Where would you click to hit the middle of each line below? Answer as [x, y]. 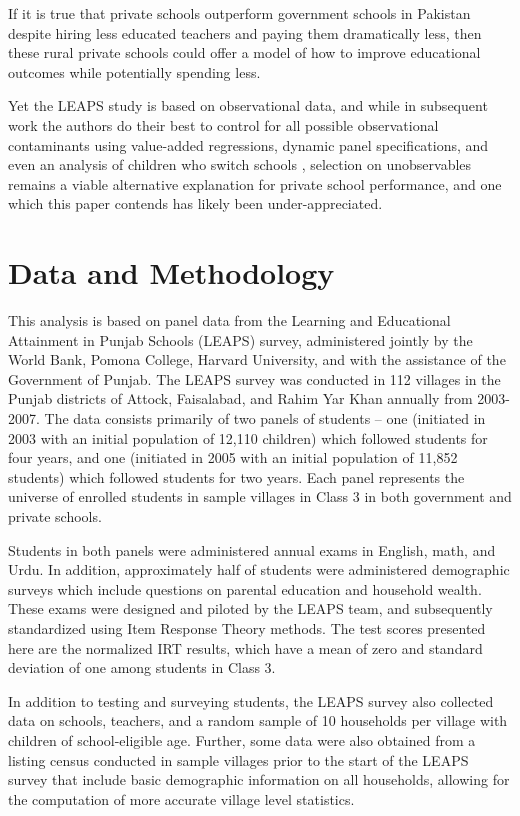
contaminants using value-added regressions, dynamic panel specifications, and [248, 144]
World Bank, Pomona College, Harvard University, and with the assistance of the [257, 359]
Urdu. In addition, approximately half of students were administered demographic [259, 569]
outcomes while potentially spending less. [134, 71]
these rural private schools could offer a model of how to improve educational [244, 52]
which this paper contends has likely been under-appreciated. [195, 203]
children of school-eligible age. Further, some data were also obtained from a [242, 739]
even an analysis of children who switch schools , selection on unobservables [240, 164]
